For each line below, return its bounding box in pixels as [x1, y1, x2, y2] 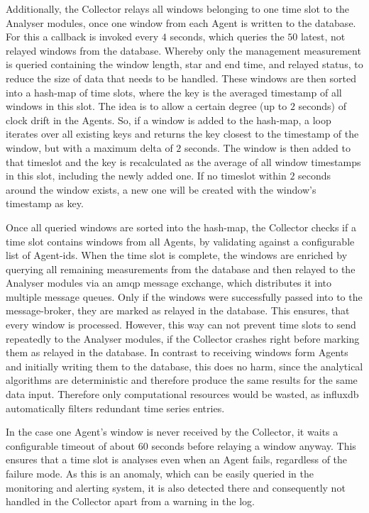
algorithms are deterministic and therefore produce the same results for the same [6, 373, 358, 387]
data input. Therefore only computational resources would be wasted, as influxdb [6, 387, 359, 402]
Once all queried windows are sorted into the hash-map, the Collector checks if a [6, 219, 356, 234]
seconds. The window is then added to [184, 140, 351, 155]
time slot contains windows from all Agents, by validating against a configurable [6, 233, 355, 248]
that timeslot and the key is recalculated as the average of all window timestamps [6, 154, 361, 169]
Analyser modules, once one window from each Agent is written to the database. [6, 15, 356, 30]
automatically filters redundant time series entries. [6, 400, 225, 415]
